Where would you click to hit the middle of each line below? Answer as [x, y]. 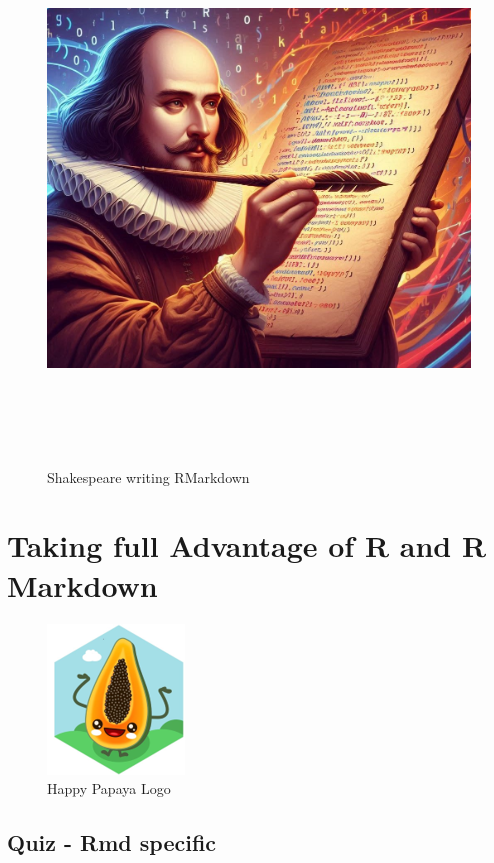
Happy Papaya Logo [109, 788]
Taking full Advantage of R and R [247, 545]
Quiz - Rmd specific [112, 842]
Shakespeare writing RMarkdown [148, 476]
